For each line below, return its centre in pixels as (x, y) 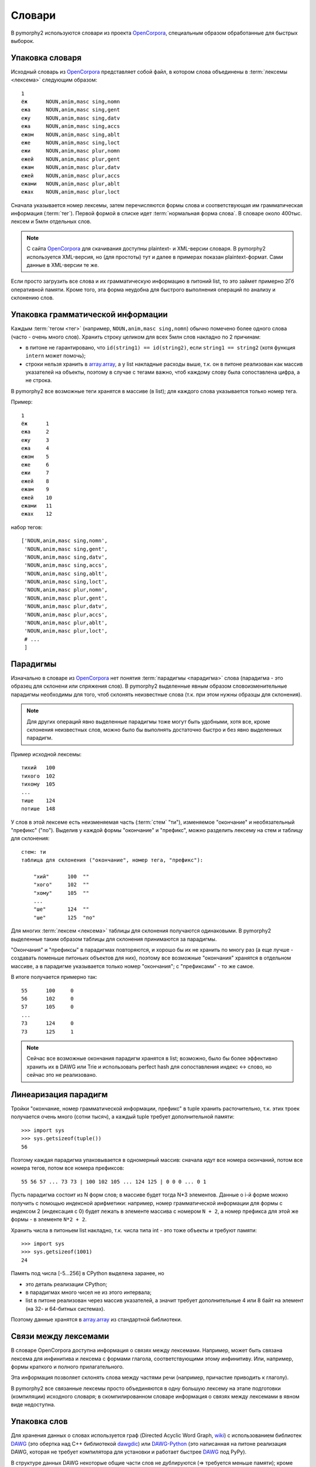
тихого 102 (38, 776)
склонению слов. (32, 298)
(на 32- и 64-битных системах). (65, 1309)
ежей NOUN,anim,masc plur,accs (71, 175)
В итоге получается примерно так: (54, 977)
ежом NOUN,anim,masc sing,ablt (71, 134)
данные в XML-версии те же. (63, 265)
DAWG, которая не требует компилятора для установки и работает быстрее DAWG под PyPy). (129, 1452)
